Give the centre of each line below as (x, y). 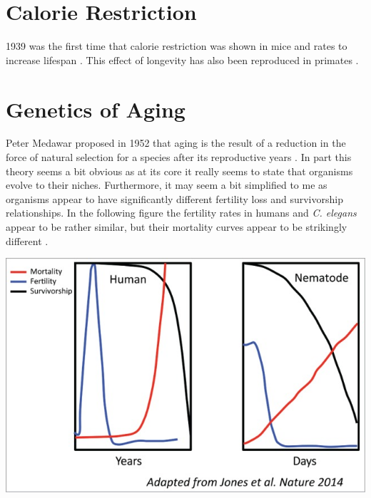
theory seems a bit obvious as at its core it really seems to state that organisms (179, 171)
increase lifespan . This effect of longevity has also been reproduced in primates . (182, 59)
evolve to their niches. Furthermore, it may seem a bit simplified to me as (167, 185)
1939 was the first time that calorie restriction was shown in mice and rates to (177, 46)
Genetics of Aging (96, 109)
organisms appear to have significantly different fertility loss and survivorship (174, 198)
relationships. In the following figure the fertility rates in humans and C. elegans (181, 213)
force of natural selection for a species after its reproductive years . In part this (179, 157)
